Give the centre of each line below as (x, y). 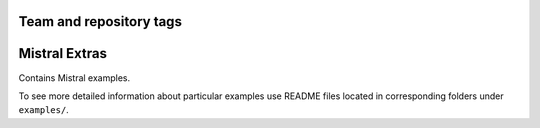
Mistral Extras (62, 53)
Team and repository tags (100, 21)
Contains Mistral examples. (74, 77)
